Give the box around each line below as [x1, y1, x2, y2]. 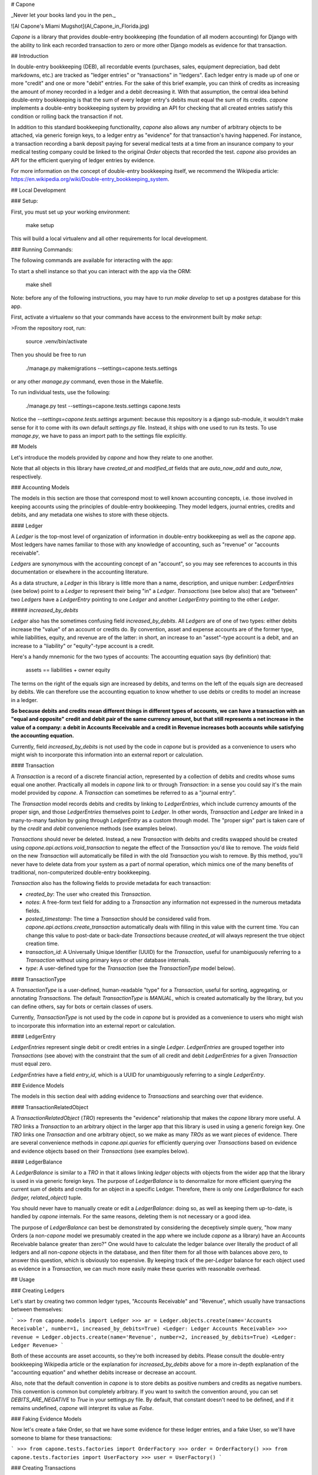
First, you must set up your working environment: [11, 208, 131, 215]
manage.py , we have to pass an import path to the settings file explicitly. [11, 432, 187, 440]
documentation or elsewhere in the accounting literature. [11, 568, 149, 575]
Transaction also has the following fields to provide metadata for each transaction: [11, 880, 211, 887]
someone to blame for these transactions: [11, 1434, 112, 1441]
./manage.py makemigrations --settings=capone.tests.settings [25, 365, 178, 372]
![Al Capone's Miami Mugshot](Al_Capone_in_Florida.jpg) [11, 22, 150, 29]
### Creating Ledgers [11, 1287, 65, 1294]
